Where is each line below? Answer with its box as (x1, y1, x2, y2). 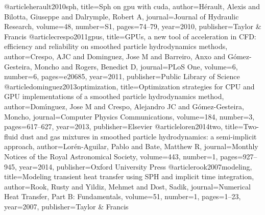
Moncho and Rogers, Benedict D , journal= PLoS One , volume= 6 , (34, 61, 238, 71)
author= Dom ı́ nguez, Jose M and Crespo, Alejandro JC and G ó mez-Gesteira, (4, 101, 244, 111)
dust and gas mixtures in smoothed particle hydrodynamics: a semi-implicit (20, 131, 257, 141)
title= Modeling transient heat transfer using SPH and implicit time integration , (4, 171, 254, 182)
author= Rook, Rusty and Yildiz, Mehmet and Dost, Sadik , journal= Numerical (4, 181, 251, 192)
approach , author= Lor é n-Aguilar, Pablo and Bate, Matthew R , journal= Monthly (4, 141, 258, 152)
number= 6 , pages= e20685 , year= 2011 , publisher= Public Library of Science (4, 71, 240, 82)
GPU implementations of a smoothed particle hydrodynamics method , (4, 91, 224, 102)
